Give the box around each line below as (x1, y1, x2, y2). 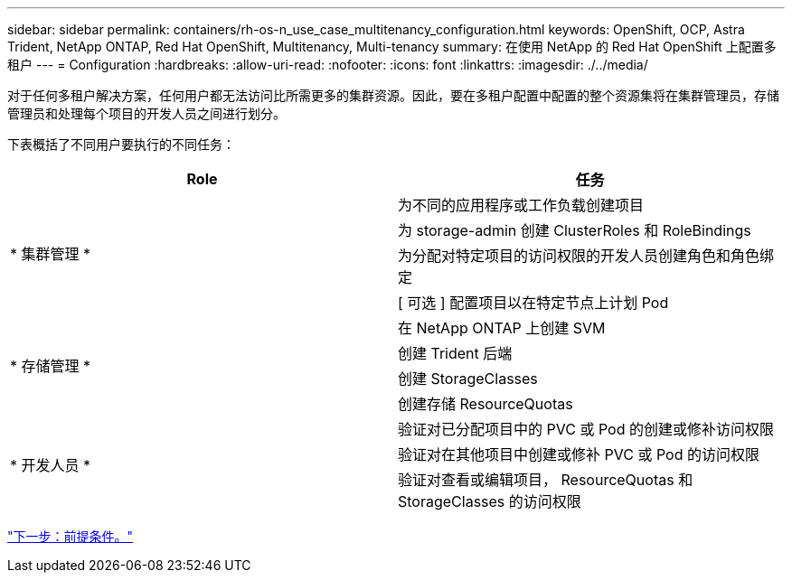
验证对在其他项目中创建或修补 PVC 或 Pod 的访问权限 (398, 445, 759, 463)
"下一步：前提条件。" (7, 529, 134, 544)
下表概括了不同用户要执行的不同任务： (7, 136, 235, 152)
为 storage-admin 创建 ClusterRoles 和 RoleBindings (398, 221, 751, 239)
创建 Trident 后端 (398, 344, 513, 362)
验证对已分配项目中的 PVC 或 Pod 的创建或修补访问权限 (398, 420, 774, 438)
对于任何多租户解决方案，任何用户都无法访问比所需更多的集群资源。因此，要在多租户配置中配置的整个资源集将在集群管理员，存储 (7, 88, 779, 103)
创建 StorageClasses (398, 370, 538, 388)
